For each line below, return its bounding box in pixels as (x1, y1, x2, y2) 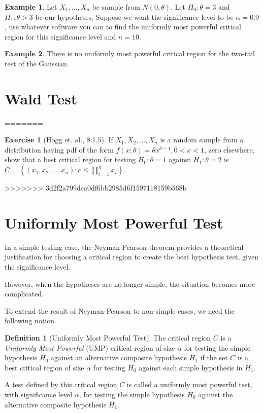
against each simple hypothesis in (139, 362, 243, 372)
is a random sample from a (160, 134, 244, 145)
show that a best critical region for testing (5, 154, 136, 165)
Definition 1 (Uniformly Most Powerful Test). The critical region (5, 332, 211, 343)
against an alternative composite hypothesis (50, 352, 187, 363)
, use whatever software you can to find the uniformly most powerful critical (5, 21, 241, 32)
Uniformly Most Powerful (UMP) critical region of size (5, 342, 175, 353)
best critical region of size (5, 362, 84, 372)
